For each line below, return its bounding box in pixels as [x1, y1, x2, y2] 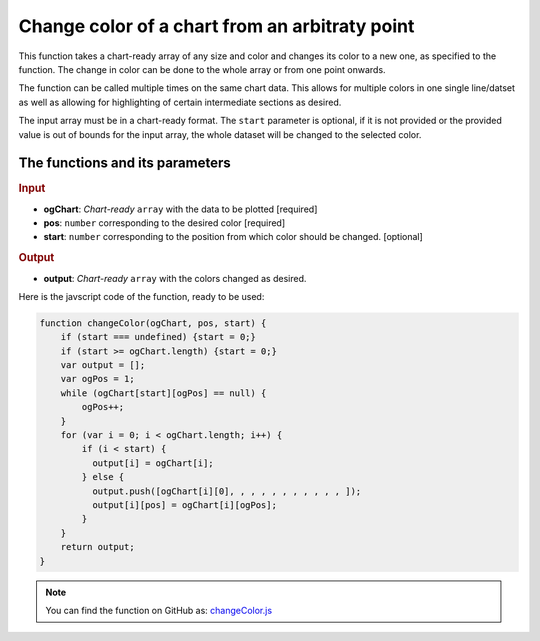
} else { [81, 471, 125, 483]
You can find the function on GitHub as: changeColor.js [45, 604, 273, 616]
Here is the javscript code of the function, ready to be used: [18, 290, 265, 302]
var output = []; [60, 360, 146, 371]
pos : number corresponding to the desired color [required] [43, 217, 286, 229]
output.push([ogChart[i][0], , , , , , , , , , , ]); [91, 485, 362, 497]
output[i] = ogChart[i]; [91, 457, 214, 469]
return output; [60, 541, 135, 553]
